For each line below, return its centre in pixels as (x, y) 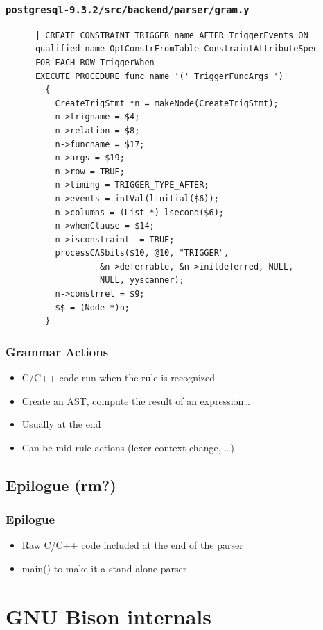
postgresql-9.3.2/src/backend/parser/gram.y (128, 9)
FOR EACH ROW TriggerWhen (95, 62)
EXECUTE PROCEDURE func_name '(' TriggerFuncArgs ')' (162, 76)
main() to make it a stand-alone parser (104, 569)
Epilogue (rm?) (61, 484)
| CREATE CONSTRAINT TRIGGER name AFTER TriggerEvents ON (172, 35)
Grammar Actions (57, 351)
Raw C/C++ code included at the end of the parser (132, 545)
